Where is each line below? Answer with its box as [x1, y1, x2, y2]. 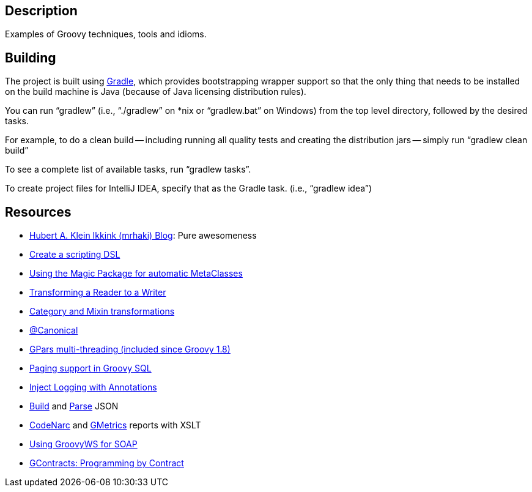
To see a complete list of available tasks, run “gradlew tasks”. [5, 164, 251, 175]
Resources [5, 204, 72, 220]
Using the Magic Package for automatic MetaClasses [29, 268, 243, 279]
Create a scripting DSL [29, 249, 120, 260]
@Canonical [29, 325, 78, 336]
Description [5, 3, 78, 18]
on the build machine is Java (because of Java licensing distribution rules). [5, 86, 306, 97]
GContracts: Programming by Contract [29, 458, 184, 469]
